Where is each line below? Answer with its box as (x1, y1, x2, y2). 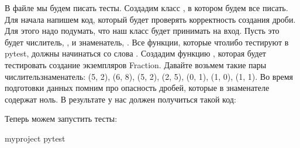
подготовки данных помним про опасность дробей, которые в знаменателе (5, 82, 270, 94)
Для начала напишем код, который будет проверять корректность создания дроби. (5, 13, 296, 25)
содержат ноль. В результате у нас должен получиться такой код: (5, 93, 236, 105)
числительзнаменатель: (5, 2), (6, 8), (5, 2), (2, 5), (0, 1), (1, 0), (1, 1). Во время (5, 70, 293, 82)
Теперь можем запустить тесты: (5, 112, 118, 125)
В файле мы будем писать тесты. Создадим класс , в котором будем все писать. (5, 2, 288, 13)
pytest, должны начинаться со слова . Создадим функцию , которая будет (5, 47, 266, 59)
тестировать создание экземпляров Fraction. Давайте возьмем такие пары (5, 58, 267, 71)
